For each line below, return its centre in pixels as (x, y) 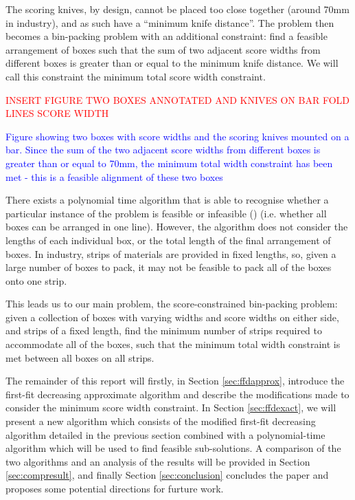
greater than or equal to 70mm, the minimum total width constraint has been (169, 163)
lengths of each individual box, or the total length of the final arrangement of (168, 240)
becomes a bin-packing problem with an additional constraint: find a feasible (167, 36)
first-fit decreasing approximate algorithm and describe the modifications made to (177, 394)
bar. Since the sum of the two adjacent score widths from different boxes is (163, 150)
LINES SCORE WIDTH (57, 113)
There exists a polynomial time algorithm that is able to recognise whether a (167, 200)
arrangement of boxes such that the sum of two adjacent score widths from (163, 49)
